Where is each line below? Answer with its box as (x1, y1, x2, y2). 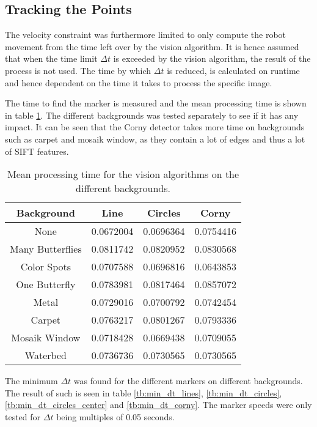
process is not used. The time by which (5, 64, 151, 76)
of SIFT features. (5, 144, 69, 157)
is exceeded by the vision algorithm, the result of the (113, 52, 311, 65)
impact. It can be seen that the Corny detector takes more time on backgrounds (5, 121, 305, 133)
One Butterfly (16, 277, 76, 292)
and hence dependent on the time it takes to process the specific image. (5, 76, 272, 89)
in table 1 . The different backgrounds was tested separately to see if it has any (5, 108, 299, 121)
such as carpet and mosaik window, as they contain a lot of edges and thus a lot (5, 132, 305, 145)
